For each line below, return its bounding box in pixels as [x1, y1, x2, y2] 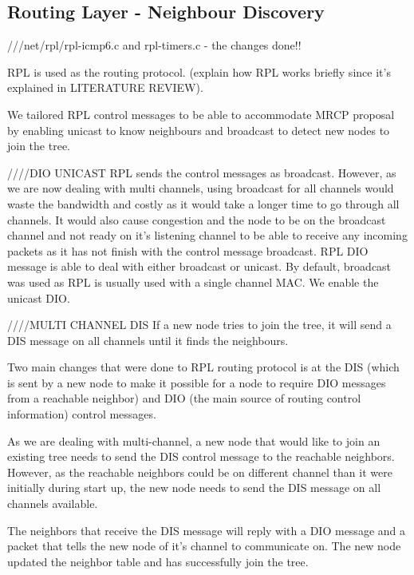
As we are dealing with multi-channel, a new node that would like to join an [7, 432, 380, 449]
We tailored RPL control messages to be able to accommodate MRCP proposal [7, 105, 395, 122]
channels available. [7, 495, 98, 512]
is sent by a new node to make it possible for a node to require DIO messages [7, 374, 386, 391]
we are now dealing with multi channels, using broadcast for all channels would [7, 180, 394, 196]
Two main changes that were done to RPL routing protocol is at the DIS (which [7, 359, 400, 375]
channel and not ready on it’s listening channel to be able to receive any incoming [7, 227, 408, 244]
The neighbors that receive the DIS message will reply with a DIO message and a [7, 521, 405, 538]
